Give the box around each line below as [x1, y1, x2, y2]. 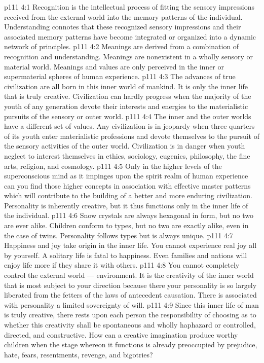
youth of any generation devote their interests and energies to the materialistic [4, 100, 248, 111]
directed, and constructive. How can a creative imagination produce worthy [4, 329, 238, 340]
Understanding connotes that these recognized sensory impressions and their [4, 21, 241, 32]
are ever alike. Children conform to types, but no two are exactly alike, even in [4, 220, 249, 231]
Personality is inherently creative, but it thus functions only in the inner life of [4, 200, 248, 210]
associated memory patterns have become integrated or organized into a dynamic [4, 31, 256, 42]
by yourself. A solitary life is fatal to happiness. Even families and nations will [4, 249, 247, 260]
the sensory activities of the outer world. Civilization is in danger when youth [4, 140, 245, 151]
